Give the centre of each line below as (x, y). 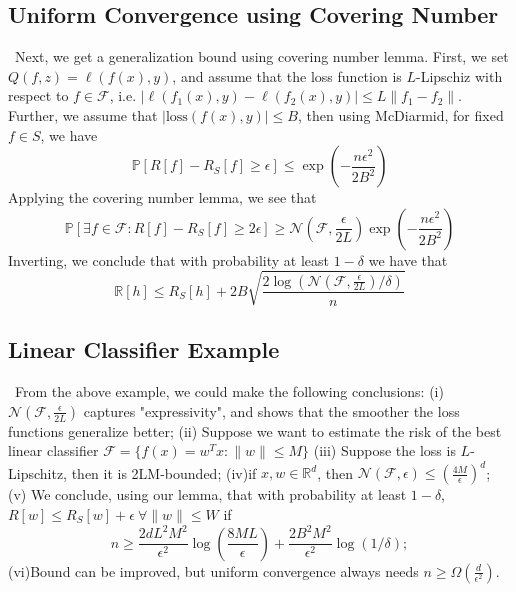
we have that (408, 259)
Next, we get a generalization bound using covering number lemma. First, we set (261, 56)
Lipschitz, (37, 472)
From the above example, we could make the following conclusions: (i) (229, 391)
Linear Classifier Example (144, 349)
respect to (38, 95)
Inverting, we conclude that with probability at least (169, 259)
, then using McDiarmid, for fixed (400, 114)
